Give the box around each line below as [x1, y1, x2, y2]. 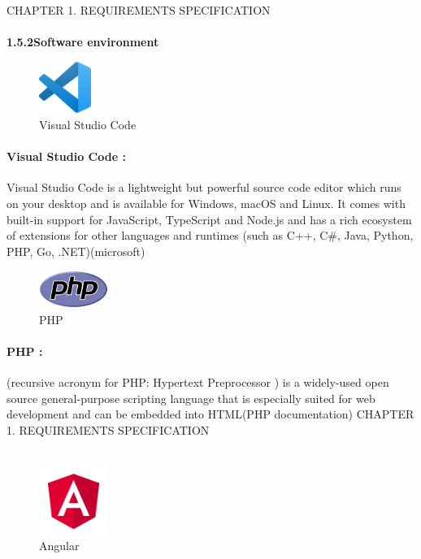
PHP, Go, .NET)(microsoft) [7, 242, 145, 259]
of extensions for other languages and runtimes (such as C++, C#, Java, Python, [7, 227, 414, 244]
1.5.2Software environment [7, 33, 159, 50]
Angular [39, 537, 80, 554]
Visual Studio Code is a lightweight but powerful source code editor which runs [7, 179, 401, 196]
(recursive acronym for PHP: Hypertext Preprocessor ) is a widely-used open [7, 374, 389, 391]
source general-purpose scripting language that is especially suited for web [7, 389, 375, 406]
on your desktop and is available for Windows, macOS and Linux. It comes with [7, 194, 406, 211]
